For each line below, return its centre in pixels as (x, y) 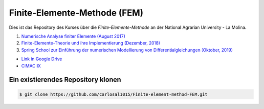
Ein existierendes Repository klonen (65, 80)
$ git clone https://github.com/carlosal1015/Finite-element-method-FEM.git (113, 94)
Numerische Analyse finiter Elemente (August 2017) (73, 36)
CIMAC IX (31, 65)
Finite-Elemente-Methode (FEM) (76, 13)
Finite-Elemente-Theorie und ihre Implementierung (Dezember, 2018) (91, 43)
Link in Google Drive (42, 59)
